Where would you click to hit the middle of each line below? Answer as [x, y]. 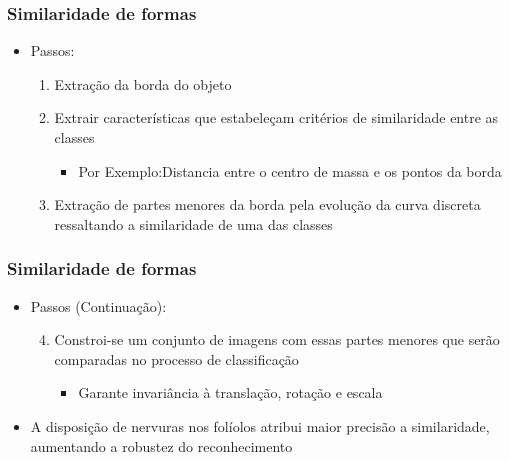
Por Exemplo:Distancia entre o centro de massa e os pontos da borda [290, 170]
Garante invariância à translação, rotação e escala [230, 392]
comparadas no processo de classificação [176, 358]
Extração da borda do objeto [143, 83]
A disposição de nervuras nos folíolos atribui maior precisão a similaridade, [260, 425]
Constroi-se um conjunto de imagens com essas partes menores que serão [277, 339]
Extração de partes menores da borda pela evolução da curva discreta [267, 204]
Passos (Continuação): [98, 305]
